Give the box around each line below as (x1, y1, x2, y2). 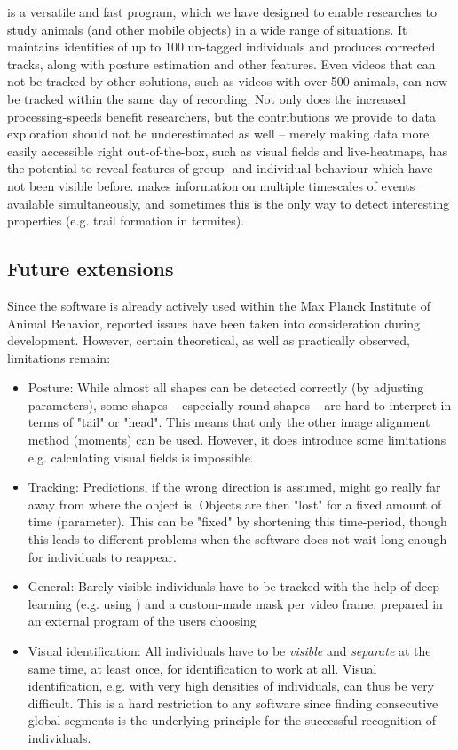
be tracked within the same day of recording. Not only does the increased (7, 89, 407, 107)
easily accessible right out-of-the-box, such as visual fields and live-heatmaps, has (7, 141, 448, 160)
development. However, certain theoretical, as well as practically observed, (7, 331, 410, 350)
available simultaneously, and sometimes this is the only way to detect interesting (7, 193, 450, 212)
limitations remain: (7, 348, 111, 367)
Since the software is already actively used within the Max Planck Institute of (7, 296, 430, 314)
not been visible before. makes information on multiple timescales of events (7, 176, 415, 194)
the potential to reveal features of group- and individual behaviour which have (7, 159, 433, 178)
